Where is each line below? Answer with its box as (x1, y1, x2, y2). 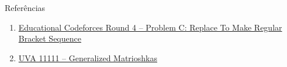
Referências (5, 2, 46, 13)
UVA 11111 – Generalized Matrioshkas (18, 51, 157, 64)
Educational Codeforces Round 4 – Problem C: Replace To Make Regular (18, 21, 282, 33)
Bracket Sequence (18, 32, 81, 44)
